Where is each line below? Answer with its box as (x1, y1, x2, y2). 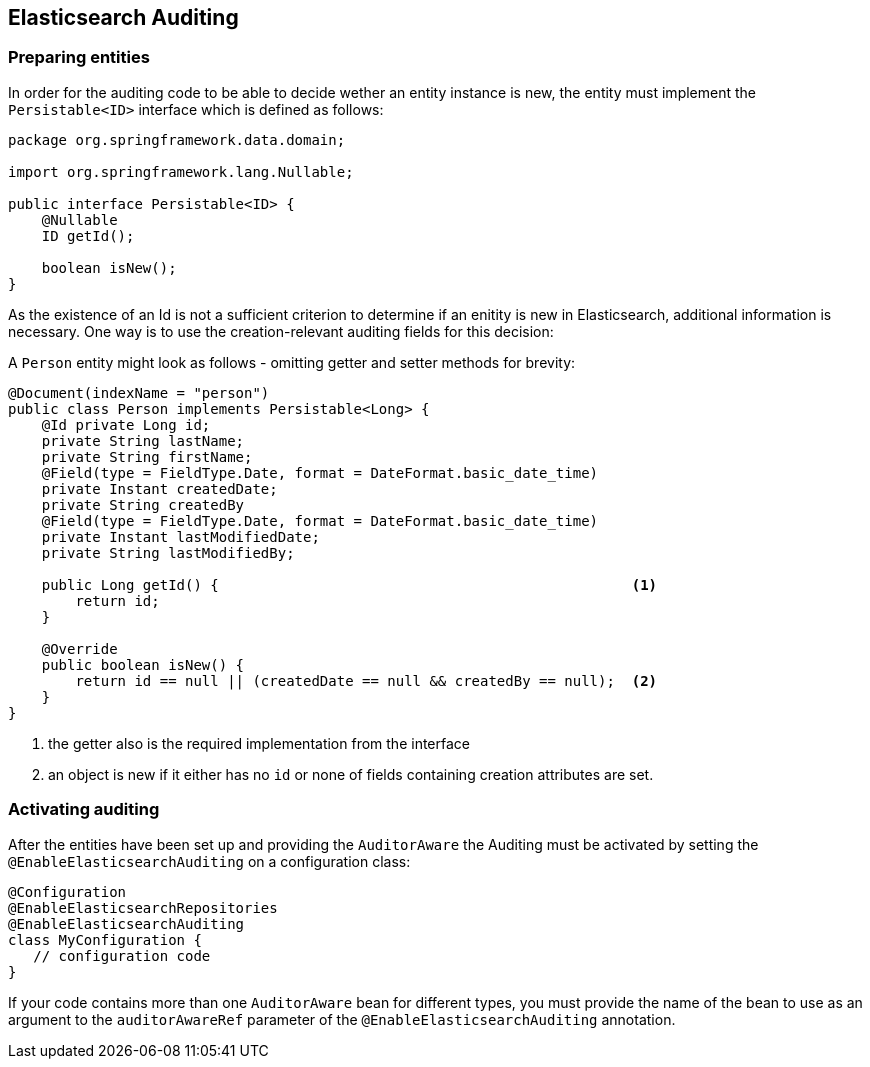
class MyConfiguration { (8, 931, 202, 948)
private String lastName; (41, 432, 245, 449)
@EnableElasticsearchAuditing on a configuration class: (8, 852, 411, 870)
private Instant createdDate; (41, 480, 278, 497)
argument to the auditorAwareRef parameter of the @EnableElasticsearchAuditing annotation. (8, 1010, 676, 1028)
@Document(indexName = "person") (8, 384, 270, 401)
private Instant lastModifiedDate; (41, 528, 320, 545)
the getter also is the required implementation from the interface (48, 734, 470, 752)
